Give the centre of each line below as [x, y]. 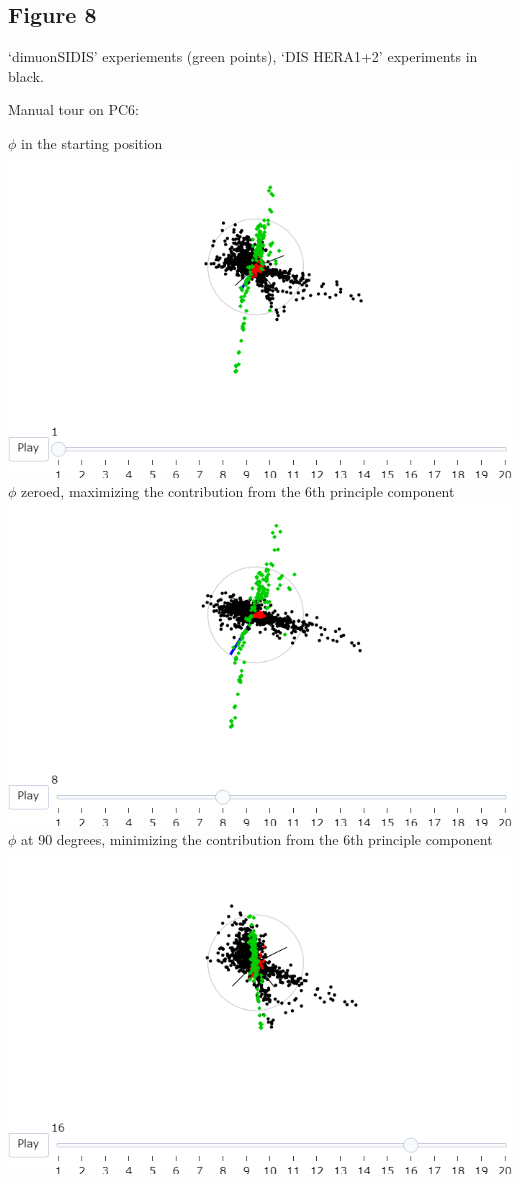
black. [26, 75]
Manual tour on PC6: [73, 109]
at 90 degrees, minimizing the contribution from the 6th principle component [257, 839]
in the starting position [92, 142]
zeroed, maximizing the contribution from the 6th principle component [238, 491]
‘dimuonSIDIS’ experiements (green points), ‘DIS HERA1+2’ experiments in [243, 56]
